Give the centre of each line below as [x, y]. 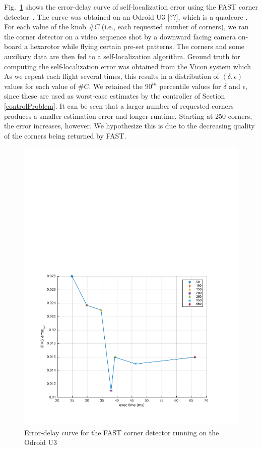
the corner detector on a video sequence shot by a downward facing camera [120, 36]
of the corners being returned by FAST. [65, 135]
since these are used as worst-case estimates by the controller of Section [115, 96]
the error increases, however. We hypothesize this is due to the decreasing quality [129, 126]
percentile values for [190, 86]
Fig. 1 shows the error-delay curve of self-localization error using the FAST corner [131, 7]
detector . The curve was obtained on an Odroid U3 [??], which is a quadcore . [126, 16]
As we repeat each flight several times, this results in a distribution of [112, 76]
